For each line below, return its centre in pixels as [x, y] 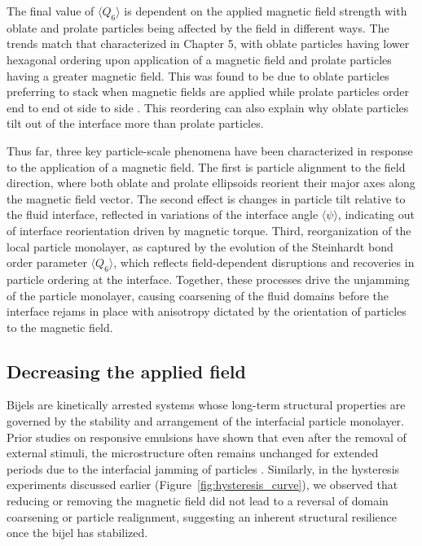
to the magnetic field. [60, 327]
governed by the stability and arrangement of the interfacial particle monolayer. [205, 421]
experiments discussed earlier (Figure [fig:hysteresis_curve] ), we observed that [202, 485]
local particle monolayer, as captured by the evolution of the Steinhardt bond [200, 246]
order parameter [47, 262]
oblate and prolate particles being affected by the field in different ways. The [198, 27]
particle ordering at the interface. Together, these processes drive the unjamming [208, 279]
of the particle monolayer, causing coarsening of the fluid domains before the [198, 295]
